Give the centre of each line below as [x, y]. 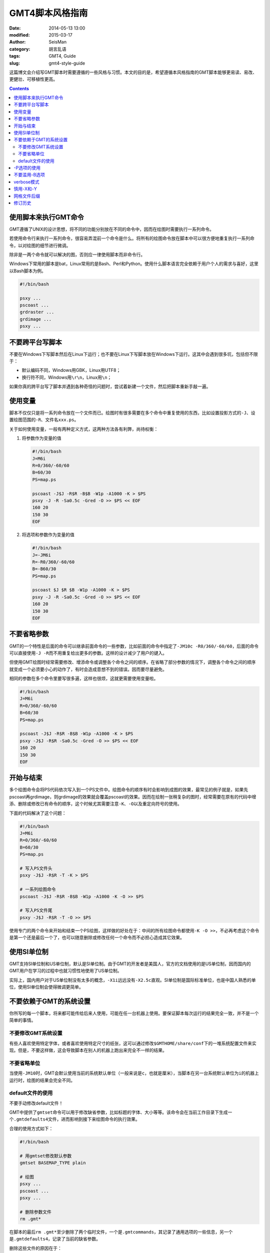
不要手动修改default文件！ [36, 1103]
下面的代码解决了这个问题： [38, 813]
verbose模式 [26, 182]
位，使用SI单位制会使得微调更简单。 [46, 987]
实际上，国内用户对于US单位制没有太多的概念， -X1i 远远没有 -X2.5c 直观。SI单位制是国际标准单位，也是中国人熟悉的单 [132, 980]
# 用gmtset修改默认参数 [46, 1156]
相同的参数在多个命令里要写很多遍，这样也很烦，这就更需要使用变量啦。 [84, 679]
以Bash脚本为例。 [27, 271]
